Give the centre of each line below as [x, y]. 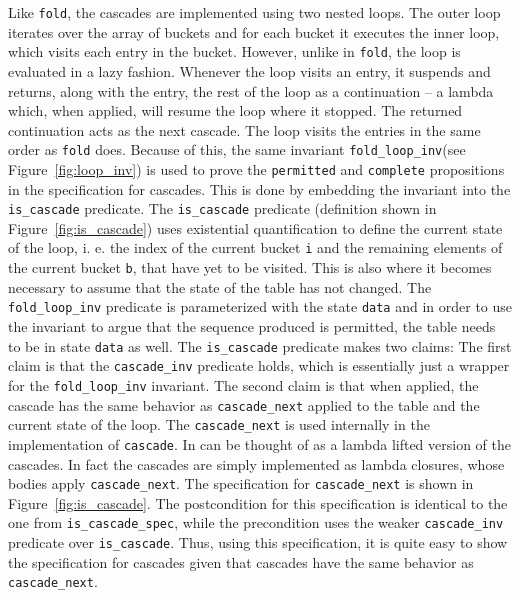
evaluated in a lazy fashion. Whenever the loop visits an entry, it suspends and [249, 70]
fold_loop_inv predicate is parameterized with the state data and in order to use [260, 306]
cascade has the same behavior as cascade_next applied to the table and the [244, 404]
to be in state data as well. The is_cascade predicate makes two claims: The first [260, 345]
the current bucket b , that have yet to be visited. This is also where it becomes [250, 267]
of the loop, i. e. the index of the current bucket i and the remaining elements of [255, 247]
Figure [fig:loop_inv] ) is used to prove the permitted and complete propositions [256, 168]
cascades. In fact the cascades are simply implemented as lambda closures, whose [256, 463]
